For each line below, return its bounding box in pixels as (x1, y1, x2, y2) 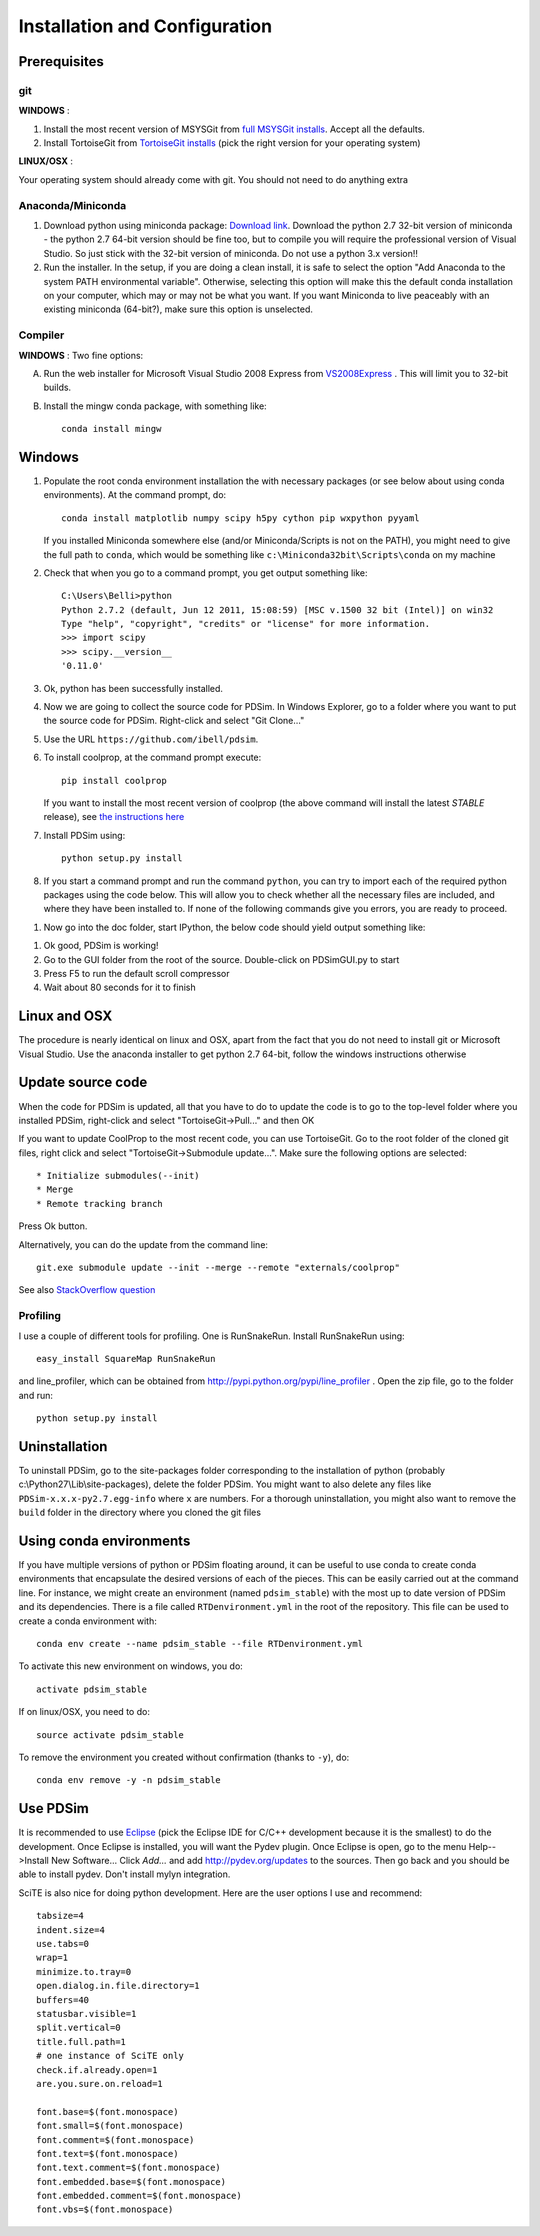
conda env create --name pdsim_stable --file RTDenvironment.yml (36, 1638, 364, 1650)
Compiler (18, 328, 65, 342)
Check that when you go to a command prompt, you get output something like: (43, 566, 368, 579)
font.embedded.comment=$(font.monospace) (36, 2190, 242, 2202)
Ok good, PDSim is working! (43, 940, 159, 952)
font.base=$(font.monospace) (36, 2106, 179, 2117)
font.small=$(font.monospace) (36, 2120, 185, 2132)
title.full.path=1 (36, 2036, 127, 2047)
